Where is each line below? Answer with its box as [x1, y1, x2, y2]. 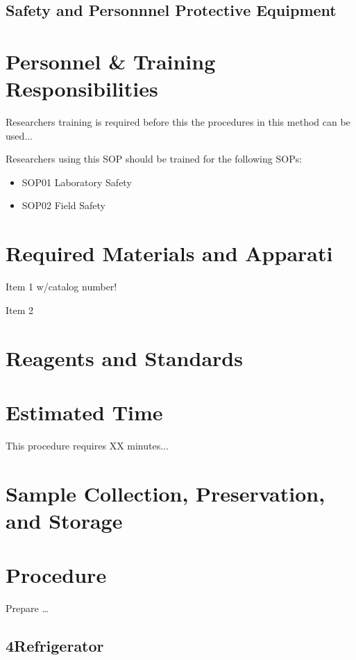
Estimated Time [6, 397, 163, 426]
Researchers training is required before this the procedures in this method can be [6, 115, 350, 129]
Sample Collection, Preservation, [6, 479, 325, 507]
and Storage [6, 506, 123, 534]
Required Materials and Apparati [6, 239, 333, 267]
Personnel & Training [6, 47, 216, 75]
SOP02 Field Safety [22, 198, 105, 213]
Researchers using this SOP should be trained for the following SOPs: [6, 151, 303, 166]
